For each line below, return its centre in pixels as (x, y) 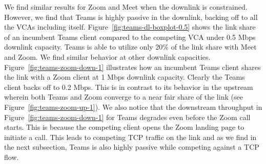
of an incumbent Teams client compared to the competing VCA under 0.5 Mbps (130, 37)
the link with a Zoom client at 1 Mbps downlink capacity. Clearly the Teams (125, 77)
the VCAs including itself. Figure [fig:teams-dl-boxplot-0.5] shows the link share (130, 27)
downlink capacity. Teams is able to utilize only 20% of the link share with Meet (130, 47)
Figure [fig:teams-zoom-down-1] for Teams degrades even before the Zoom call (127, 117)
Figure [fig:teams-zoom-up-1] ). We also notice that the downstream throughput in (133, 107)
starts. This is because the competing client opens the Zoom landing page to (124, 127)
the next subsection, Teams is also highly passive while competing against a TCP (132, 147)
